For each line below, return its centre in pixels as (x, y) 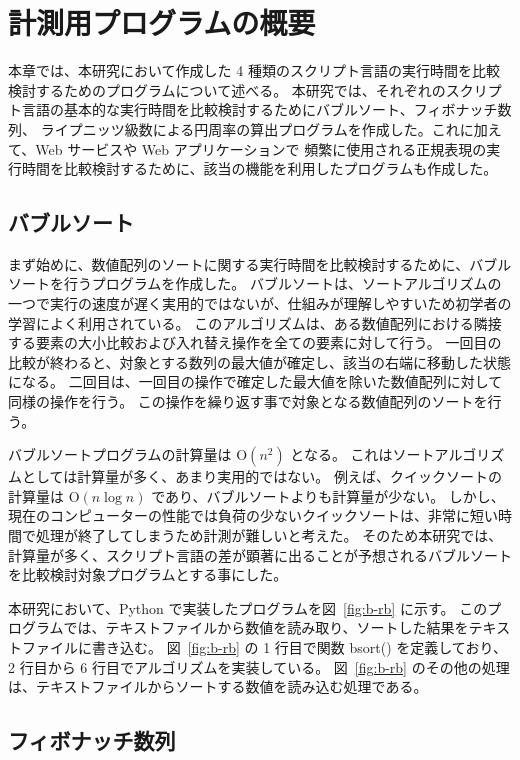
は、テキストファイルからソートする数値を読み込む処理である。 (218, 686)
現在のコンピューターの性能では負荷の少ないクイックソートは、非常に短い (253, 515)
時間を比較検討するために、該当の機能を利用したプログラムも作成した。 (259, 168)
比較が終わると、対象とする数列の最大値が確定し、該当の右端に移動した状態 (260, 361)
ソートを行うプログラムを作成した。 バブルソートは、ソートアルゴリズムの (255, 283)
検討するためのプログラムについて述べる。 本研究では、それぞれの (227, 89)
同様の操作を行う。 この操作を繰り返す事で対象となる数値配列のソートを (248, 401)
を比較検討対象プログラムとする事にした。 (148, 574)
